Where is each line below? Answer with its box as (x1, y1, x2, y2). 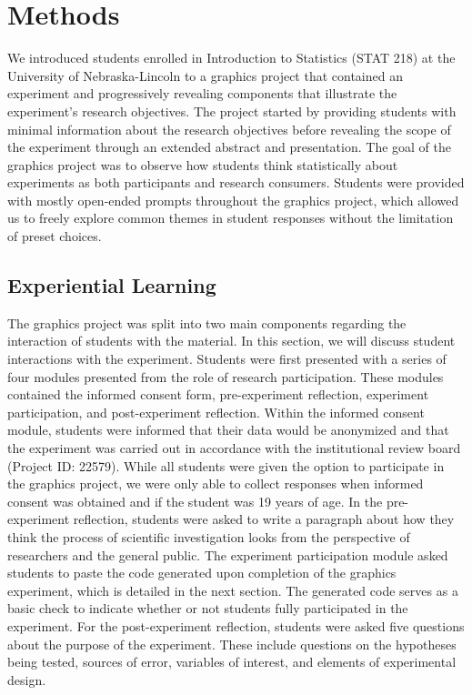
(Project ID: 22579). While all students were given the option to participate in (7, 456, 445, 475)
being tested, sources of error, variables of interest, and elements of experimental (7, 652, 457, 671)
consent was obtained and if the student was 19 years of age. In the (7, 491, 383, 510)
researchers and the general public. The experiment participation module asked (7, 545, 448, 564)
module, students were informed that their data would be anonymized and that (7, 420, 449, 439)
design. (7, 670, 46, 689)
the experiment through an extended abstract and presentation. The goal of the (7, 137, 451, 156)
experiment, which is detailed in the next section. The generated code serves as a (7, 580, 458, 599)
